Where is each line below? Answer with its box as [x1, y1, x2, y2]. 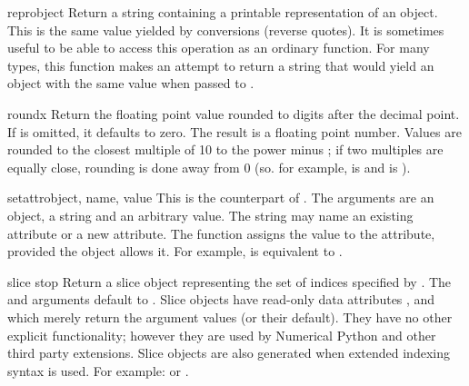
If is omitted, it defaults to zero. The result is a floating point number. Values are [7, 122, 462, 141]
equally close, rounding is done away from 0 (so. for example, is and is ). [7, 157, 411, 176]
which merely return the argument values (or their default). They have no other [7, 307, 453, 326]
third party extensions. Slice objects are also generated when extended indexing [7, 343, 450, 362]
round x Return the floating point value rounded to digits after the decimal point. [7, 104, 460, 123]
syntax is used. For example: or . [7, 361, 189, 380]
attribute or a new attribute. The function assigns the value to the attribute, [7, 223, 435, 242]
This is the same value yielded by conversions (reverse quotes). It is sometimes [7, 20, 444, 39]
